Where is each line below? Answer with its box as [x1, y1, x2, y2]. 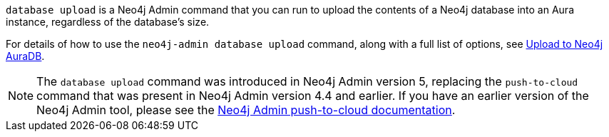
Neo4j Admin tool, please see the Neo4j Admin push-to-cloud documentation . [36, 103, 456, 117]
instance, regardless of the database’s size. [6, 16, 210, 28]
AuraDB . [6, 50, 45, 62]
